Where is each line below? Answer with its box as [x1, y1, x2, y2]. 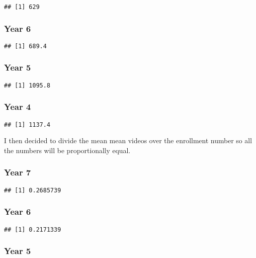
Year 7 [4, 166, 31, 178]
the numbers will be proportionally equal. [4, 145, 131, 155]
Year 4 [4, 100, 31, 113]
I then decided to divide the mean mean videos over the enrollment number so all [4, 135, 252, 146]
